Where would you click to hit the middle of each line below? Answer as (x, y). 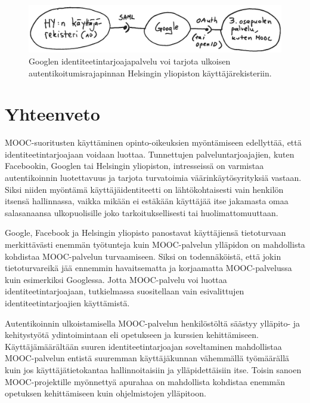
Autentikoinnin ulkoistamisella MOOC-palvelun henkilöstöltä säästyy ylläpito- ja (153, 323)
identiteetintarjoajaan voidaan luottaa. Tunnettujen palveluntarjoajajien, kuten (150, 154)
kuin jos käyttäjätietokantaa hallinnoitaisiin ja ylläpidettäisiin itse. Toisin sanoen (153, 369)
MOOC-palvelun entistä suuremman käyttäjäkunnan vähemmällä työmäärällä (147, 358)
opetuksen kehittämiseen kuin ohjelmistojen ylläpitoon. (106, 393)
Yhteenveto (52, 114)
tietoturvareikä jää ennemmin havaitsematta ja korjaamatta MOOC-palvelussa (148, 268)
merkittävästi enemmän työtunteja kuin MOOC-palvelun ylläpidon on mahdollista (155, 244)
